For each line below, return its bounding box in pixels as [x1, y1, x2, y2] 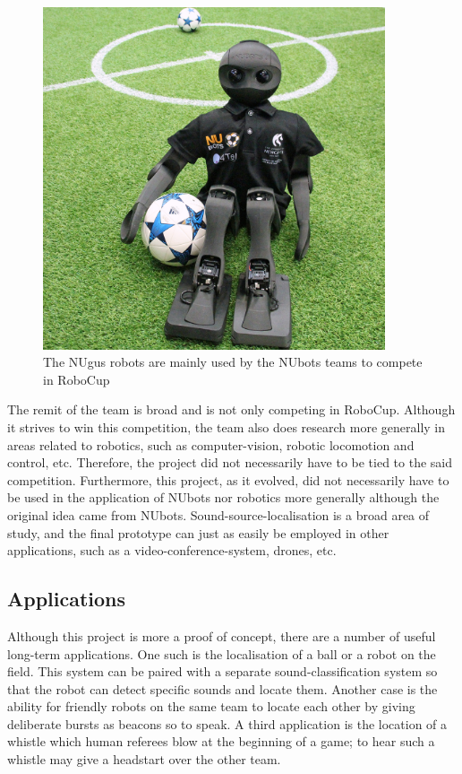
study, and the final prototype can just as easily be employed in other [7, 523, 389, 542]
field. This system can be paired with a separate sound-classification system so [7, 662, 438, 681]
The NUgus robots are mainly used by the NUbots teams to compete [43, 352, 423, 371]
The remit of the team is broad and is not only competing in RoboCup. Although [7, 400, 456, 419]
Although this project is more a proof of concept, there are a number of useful [7, 626, 436, 645]
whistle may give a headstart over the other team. [7, 750, 281, 769]
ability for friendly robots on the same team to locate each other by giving [7, 697, 415, 716]
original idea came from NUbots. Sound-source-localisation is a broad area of [7, 505, 430, 524]
